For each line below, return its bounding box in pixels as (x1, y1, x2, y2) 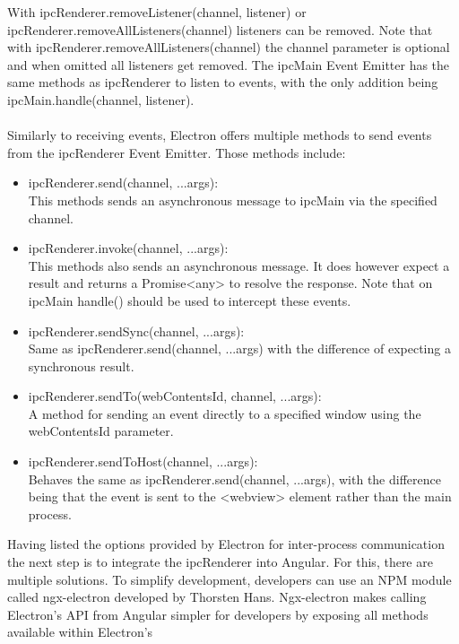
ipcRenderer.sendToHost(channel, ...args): (28, 452, 258, 471)
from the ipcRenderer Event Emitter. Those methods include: (7, 143, 346, 161)
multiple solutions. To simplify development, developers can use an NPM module (7, 570, 452, 588)
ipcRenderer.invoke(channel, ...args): (28, 239, 229, 257)
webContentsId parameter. (28, 422, 174, 440)
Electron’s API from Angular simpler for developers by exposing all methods (7, 605, 429, 623)
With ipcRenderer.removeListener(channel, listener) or (7, 3, 307, 21)
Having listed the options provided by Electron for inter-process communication (7, 535, 445, 553)
